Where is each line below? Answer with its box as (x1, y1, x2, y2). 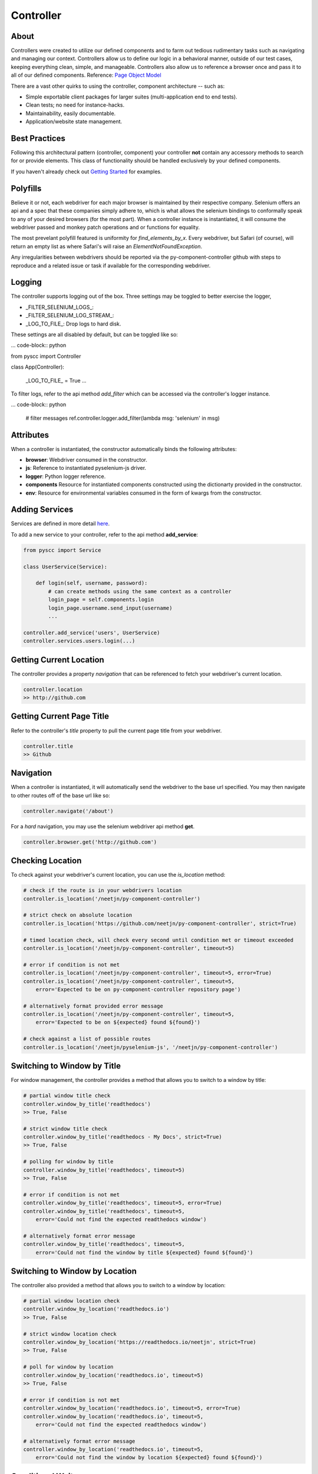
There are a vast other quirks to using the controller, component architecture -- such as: (11, 83, 225, 90)
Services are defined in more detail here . (11, 520, 110, 527)
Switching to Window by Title (11, 1061, 121, 1071)
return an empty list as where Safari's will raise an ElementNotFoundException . (11, 242, 203, 250)
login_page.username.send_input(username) (48, 604, 173, 611)
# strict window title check (23, 1125, 108, 1132)
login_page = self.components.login (48, 596, 154, 603)
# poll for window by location (23, 1364, 114, 1370)
